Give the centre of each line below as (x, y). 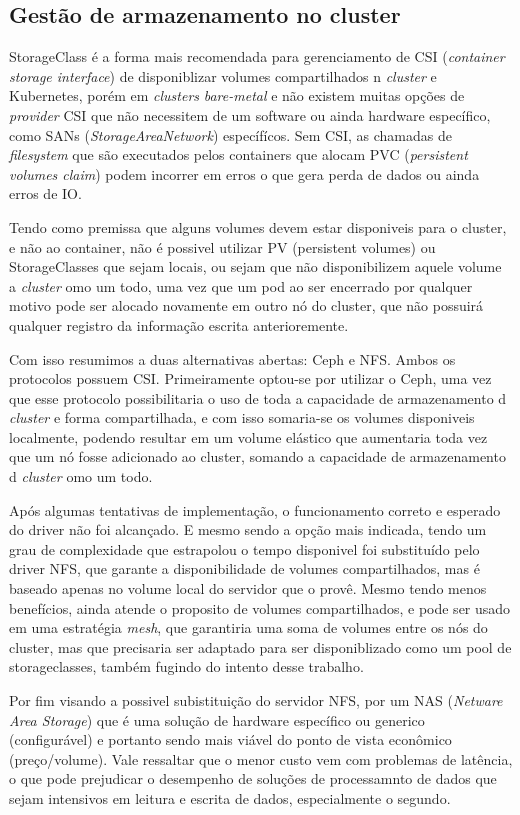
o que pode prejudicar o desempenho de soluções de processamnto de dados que (253, 778)
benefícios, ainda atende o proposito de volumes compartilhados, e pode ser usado (260, 607)
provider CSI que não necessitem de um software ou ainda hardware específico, (250, 114)
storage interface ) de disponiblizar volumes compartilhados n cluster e (223, 75)
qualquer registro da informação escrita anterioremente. (179, 324)
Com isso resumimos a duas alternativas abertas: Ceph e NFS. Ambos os (232, 358)
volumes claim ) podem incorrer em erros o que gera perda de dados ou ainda (244, 173)
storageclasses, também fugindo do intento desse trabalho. (186, 666)
